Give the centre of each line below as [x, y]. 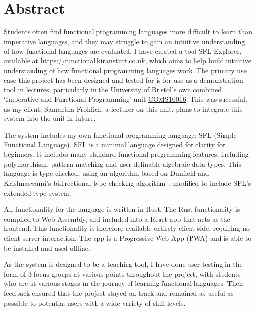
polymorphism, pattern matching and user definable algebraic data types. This [123, 163]
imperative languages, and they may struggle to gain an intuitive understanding [125, 41]
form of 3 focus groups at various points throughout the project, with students [122, 273]
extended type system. [38, 192]
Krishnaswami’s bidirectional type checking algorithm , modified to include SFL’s [128, 183]
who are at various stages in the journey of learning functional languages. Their [124, 283]
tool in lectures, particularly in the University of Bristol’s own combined [113, 89]
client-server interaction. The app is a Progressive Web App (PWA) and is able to [128, 238]
